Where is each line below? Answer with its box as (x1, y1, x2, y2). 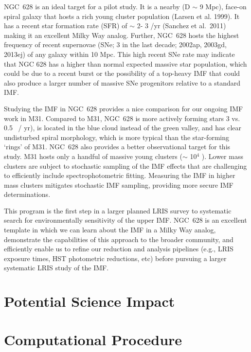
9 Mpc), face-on (199, 1, 247, 11)
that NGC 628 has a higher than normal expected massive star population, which (4, 58, 247, 69)
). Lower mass (201, 151, 243, 161)
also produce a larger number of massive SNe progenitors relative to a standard (4, 77, 241, 88)
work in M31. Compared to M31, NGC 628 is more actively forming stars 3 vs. (4, 113, 240, 123)
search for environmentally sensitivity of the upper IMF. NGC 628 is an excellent (4, 215, 247, 225)
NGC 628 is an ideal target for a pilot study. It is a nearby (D (4, 1, 190, 11)
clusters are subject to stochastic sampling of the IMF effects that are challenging (4, 160, 247, 171)
